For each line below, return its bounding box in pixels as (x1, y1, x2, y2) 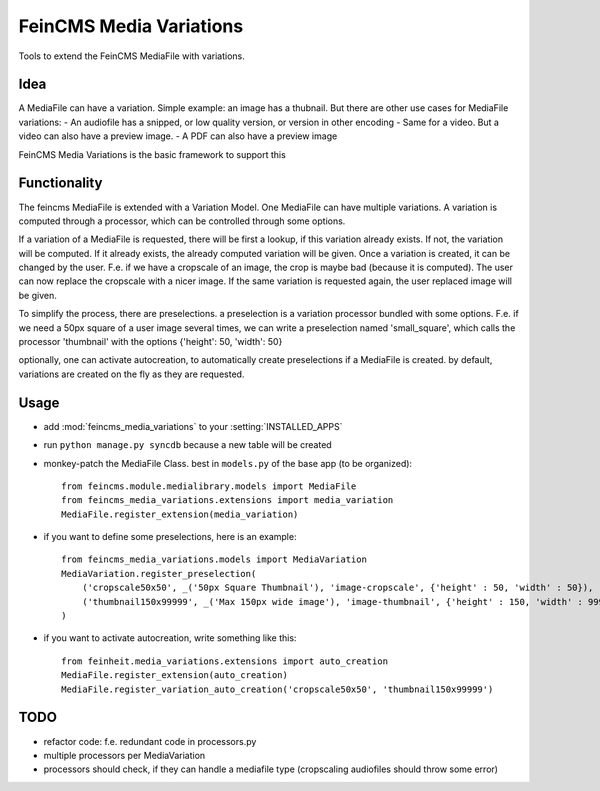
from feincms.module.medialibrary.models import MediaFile (61, 480, 357, 492)
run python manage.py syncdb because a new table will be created (43, 439, 332, 451)
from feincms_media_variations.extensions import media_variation (61, 495, 394, 506)
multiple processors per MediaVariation (43, 749, 206, 761)
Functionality (18, 175, 103, 192)
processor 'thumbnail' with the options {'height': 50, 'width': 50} (18, 336, 283, 348)
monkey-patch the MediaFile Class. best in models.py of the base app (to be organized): (43, 457, 413, 469)
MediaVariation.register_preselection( (61, 568, 257, 579)
